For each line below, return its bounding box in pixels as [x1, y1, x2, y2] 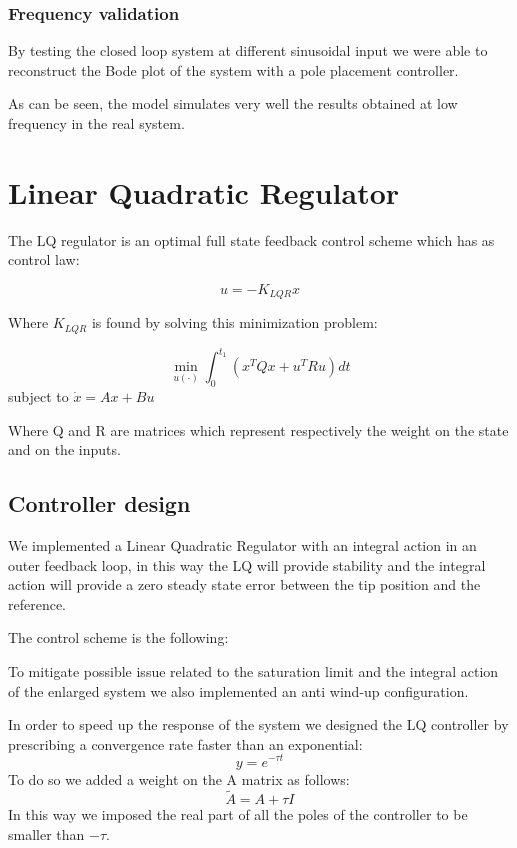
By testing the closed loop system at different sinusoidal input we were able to [8, 40, 488, 61]
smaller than [8, 823, 85, 844]
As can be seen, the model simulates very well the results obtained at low [8, 93, 458, 114]
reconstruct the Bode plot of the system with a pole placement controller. [8, 59, 459, 80]
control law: [8, 249, 80, 270]
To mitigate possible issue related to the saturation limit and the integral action [8, 661, 499, 682]
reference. [8, 593, 67, 614]
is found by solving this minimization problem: [91, 312, 378, 333]
